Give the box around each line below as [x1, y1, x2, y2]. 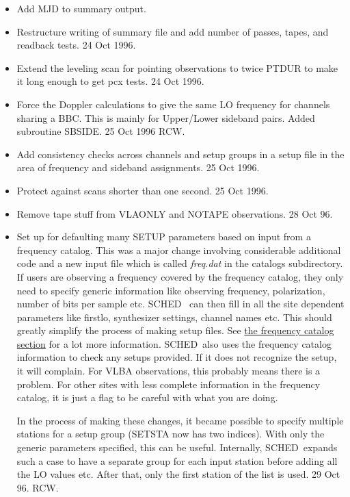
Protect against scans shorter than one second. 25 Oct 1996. [16, 183, 269, 197]
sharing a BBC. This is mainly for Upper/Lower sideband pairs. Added [16, 110, 315, 125]
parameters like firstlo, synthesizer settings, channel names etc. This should [16, 309, 332, 324]
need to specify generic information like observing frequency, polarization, [16, 283, 325, 297]
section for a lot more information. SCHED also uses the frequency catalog [16, 336, 332, 351]
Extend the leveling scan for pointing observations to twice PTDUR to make [16, 60, 338, 75]
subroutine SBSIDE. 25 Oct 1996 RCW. [16, 124, 185, 138]
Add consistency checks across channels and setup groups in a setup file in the [16, 146, 345, 161]
